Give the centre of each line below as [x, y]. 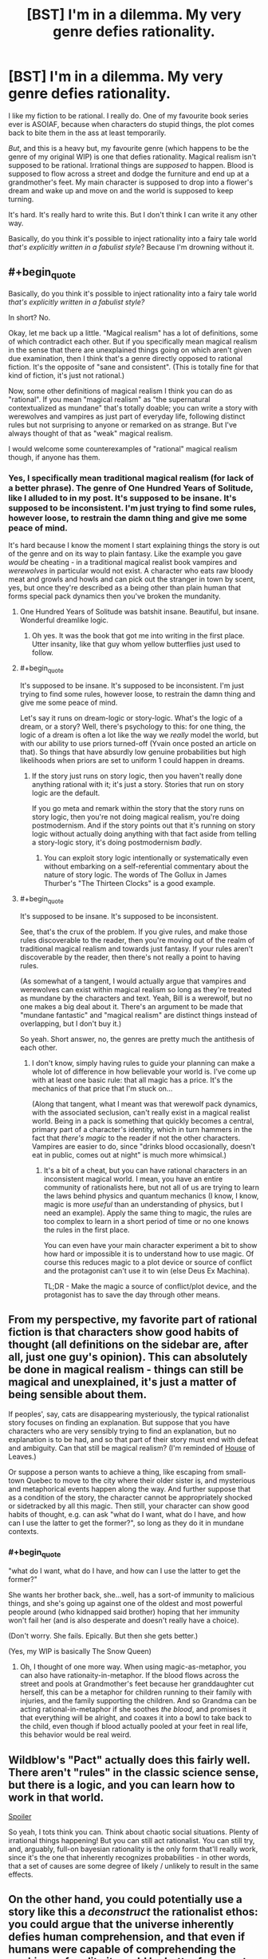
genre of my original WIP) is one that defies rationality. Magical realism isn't [132, 157]
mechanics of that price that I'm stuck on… [102, 1088]
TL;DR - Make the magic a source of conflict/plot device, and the [150, 1286]
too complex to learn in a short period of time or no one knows [146, 1221]
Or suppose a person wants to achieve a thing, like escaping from [116, 1472]
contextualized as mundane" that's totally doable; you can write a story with [133, 407]
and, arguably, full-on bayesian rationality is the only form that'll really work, [133, 1849]
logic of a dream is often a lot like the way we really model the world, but [139, 735]
